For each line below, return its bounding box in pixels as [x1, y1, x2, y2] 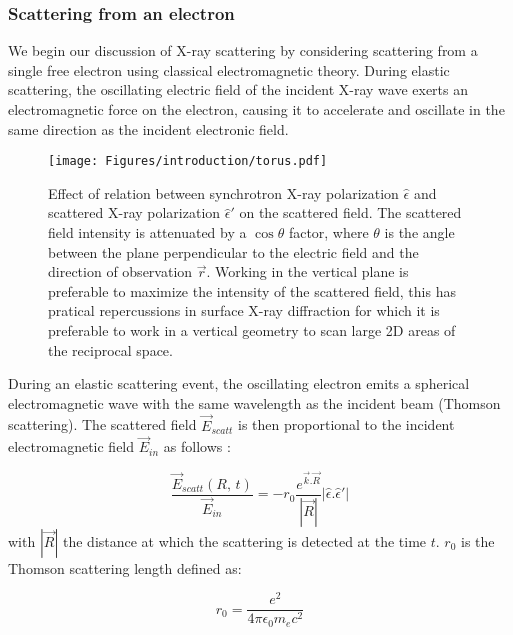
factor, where [288, 222, 369, 243]
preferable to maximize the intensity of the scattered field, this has [48, 280, 456, 301]
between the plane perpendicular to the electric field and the [48, 241, 419, 262]
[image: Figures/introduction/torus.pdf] [48, 154, 328, 169]
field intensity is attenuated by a [48, 222, 247, 243]
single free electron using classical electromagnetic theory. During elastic [8, 59, 450, 80]
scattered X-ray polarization [48, 202, 221, 223]
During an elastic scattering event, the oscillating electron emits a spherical [8, 373, 470, 394]
